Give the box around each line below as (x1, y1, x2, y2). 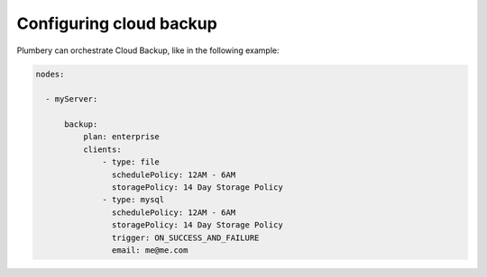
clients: (82, 144, 122, 155)
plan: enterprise (82, 131, 160, 142)
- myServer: (45, 94, 98, 104)
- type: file (102, 157, 160, 167)
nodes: (35, 68, 65, 79)
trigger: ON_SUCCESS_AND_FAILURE (111, 232, 260, 243)
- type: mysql (102, 194, 165, 205)
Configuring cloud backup (16, 13, 218, 33)
